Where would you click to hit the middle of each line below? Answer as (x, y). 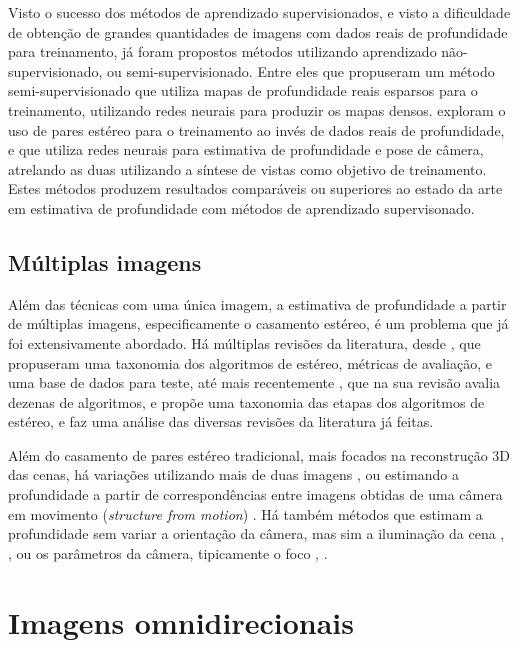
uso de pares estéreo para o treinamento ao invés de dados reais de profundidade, (256, 129)
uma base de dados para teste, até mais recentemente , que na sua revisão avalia (254, 382)
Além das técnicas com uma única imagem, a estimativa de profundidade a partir (257, 303)
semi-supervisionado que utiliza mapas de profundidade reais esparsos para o (243, 90)
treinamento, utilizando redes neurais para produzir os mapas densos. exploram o (257, 109)
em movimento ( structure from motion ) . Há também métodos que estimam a (245, 513)
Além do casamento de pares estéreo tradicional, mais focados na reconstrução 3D (259, 454)
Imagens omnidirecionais (181, 621)
